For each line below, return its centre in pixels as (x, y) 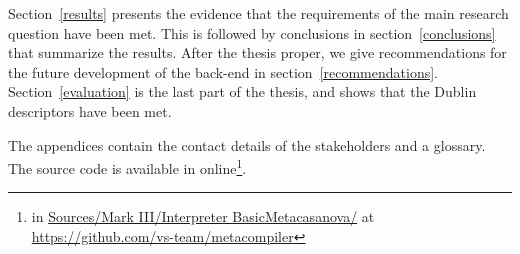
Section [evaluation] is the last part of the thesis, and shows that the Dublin (242, 91)
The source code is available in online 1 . (127, 166)
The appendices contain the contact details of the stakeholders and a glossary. (247, 144)
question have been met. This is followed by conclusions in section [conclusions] (252, 32)
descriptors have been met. (90, 110)
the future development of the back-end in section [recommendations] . (223, 71)
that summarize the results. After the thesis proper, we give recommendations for (257, 52)
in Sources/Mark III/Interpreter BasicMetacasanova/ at (203, 216)
